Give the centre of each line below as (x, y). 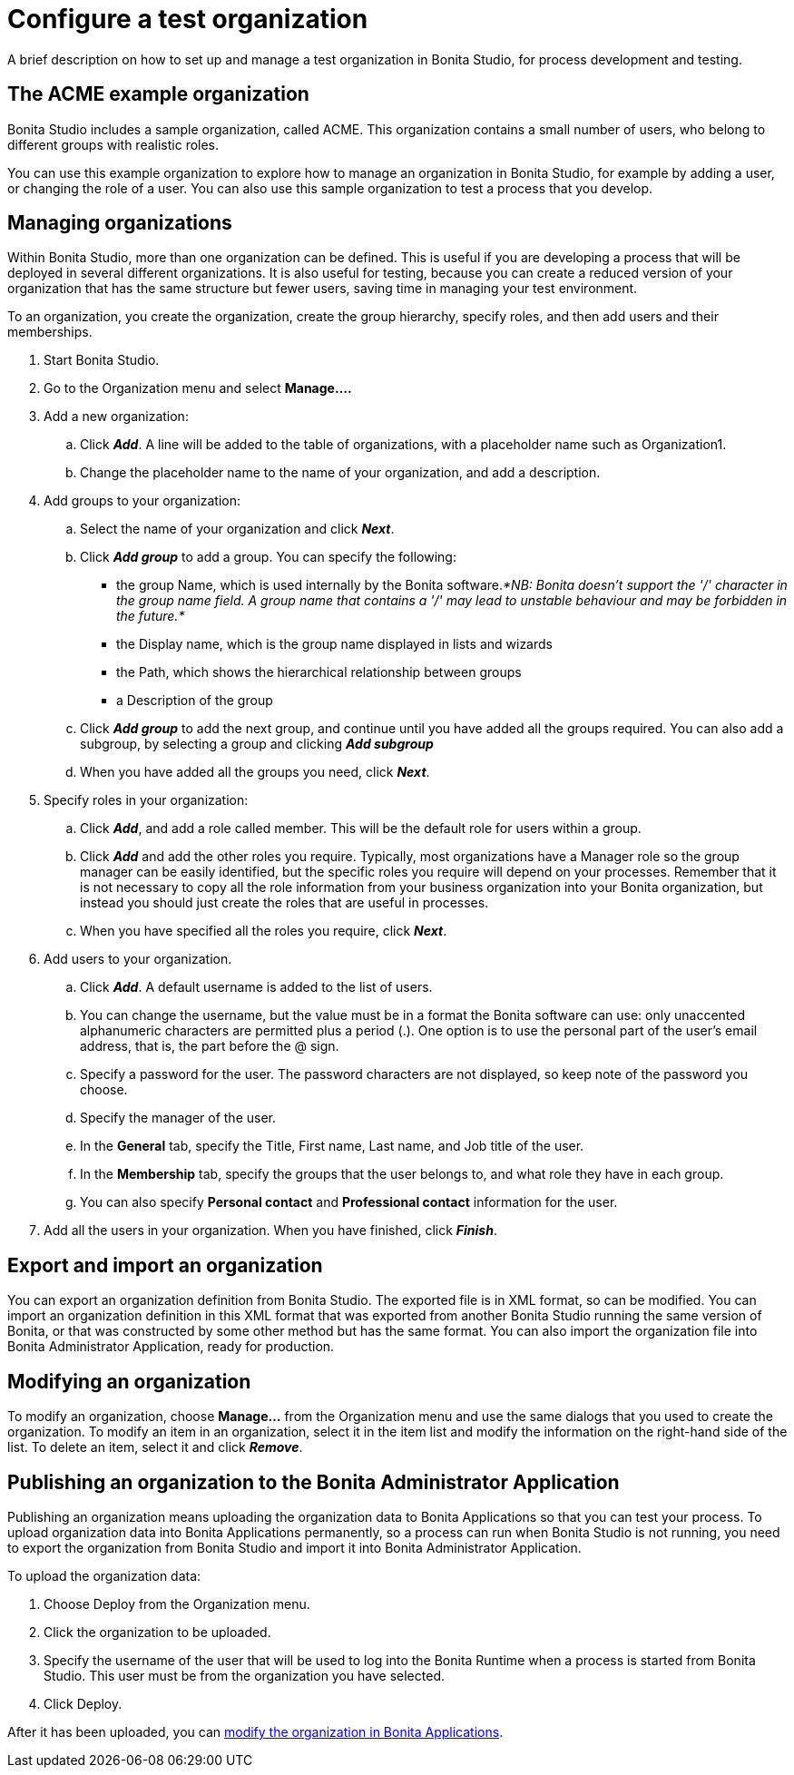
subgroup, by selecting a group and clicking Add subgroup (257, 744)
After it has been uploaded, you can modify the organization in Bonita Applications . (255, 1731)
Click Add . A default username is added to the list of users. (256, 987)
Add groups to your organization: (142, 501)
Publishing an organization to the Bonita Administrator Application (314, 1482)
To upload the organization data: (104, 1575)
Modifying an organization (129, 1381)
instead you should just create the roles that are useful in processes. (284, 903)
